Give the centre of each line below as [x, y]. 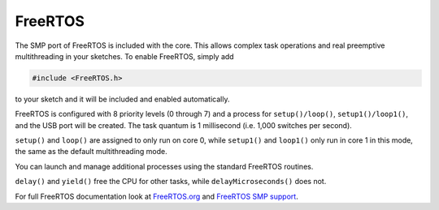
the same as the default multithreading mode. [91, 152]
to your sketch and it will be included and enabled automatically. [122, 99]
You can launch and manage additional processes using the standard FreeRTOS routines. [164, 166]
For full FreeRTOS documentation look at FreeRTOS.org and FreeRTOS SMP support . [156, 196]
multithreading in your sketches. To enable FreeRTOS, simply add [125, 56]
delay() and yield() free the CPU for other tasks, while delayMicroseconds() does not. [171, 182]
